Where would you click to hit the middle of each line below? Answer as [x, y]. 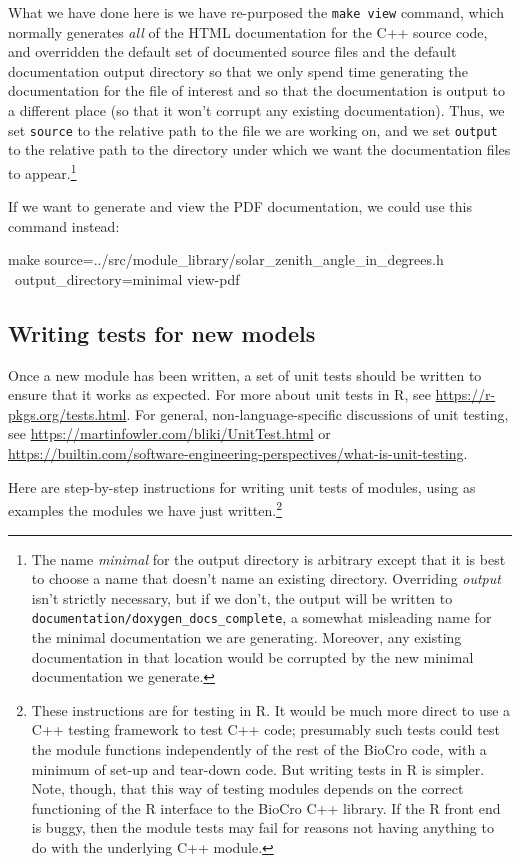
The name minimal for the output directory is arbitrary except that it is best [268, 558]
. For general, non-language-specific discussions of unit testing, [317, 413]
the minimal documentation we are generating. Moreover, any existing [246, 636]
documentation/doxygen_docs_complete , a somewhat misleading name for [261, 617]
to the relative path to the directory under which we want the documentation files [259, 149]
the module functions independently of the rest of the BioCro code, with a [259, 748]
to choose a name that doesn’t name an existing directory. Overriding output [266, 578]
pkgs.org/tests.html [67, 413]
